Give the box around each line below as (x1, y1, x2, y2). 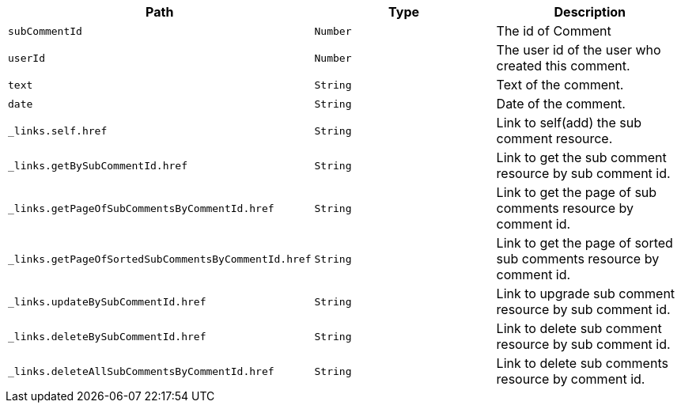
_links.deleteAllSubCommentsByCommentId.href (8, 365, 274, 377)
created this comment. (496, 58, 630, 74)
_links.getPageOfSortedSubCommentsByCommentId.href (8, 252, 312, 265)
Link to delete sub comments (496, 355, 668, 371)
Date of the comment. (496, 96, 626, 112)
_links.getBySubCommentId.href (8, 159, 187, 172)
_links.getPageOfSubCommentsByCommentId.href (8, 202, 274, 214)
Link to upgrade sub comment (496, 286, 675, 301)
